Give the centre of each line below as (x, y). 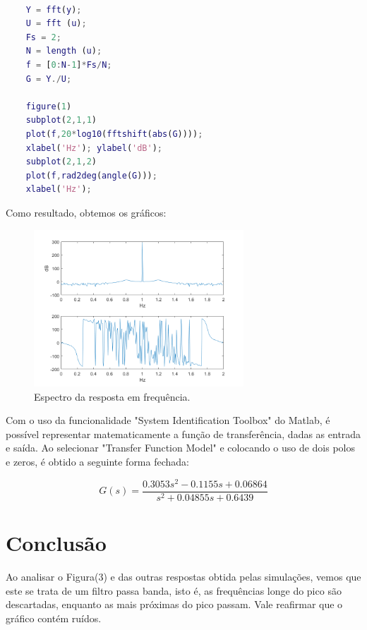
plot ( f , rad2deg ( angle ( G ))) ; (91, 175)
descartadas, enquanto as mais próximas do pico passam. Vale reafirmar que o (174, 604)
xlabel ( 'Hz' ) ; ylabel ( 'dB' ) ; (94, 148)
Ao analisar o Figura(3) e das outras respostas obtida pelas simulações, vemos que (183, 576)
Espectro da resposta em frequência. (112, 396)
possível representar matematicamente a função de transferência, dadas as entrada (183, 434)
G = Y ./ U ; (49, 79)
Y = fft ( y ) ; (54, 10)
